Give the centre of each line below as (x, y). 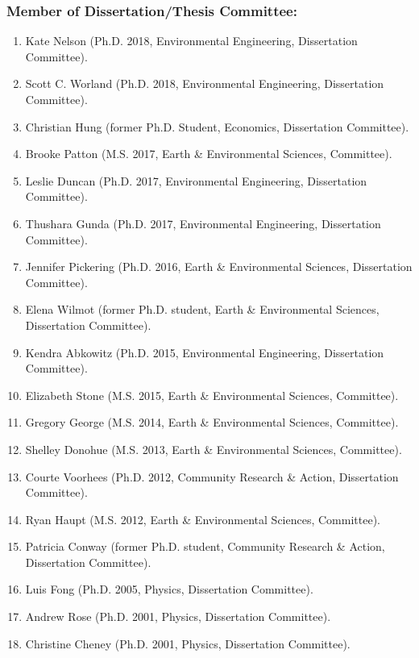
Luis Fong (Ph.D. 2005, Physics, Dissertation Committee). (169, 589)
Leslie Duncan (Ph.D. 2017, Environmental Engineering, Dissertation (196, 180)
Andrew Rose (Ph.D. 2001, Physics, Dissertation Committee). (178, 616)
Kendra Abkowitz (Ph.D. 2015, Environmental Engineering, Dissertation (205, 352)
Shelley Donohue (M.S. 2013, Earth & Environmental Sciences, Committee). (214, 449)
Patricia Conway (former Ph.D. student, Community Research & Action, (205, 546)
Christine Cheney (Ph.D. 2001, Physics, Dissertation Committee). (188, 643)
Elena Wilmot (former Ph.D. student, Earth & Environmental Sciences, (202, 309)
